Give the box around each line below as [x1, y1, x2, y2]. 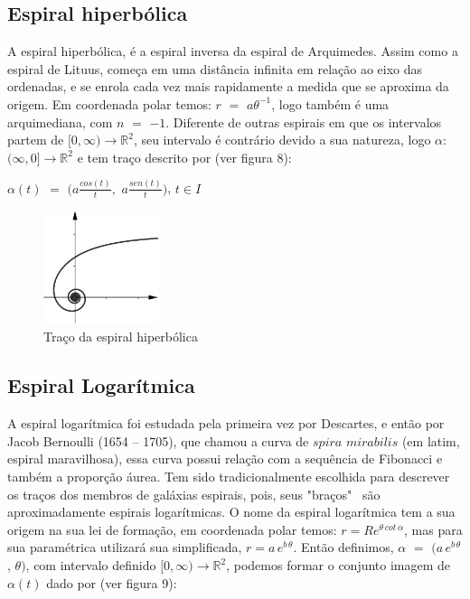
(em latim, [401, 431, 460, 450]
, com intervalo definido [25, 556, 156, 575]
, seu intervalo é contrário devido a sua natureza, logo [133, 130, 431, 149]
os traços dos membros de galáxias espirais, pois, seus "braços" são [7, 484, 381, 503]
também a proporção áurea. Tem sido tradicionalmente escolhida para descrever [7, 467, 450, 486]
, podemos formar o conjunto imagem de [226, 556, 451, 575]
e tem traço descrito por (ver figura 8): [77, 147, 292, 166]
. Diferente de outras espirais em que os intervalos [165, 112, 442, 131]
